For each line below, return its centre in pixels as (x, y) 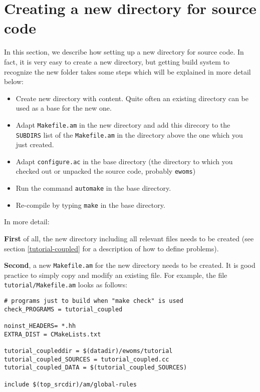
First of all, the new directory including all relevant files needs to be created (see (129, 238)
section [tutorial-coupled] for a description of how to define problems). (111, 248)
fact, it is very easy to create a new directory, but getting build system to (117, 61)
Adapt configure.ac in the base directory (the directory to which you (124, 161)
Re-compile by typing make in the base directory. (90, 205)
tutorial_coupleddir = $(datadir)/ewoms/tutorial (88, 351)
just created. (35, 144)
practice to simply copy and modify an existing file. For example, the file (116, 275)
